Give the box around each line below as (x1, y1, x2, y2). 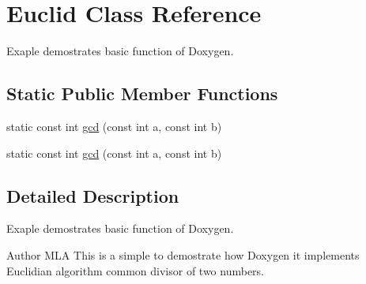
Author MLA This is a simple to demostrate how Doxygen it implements (6, 246, 360, 263)
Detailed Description (6, 183, 179, 207)
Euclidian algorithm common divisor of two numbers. (6, 262, 264, 278)
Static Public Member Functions (6, 81, 278, 106)
